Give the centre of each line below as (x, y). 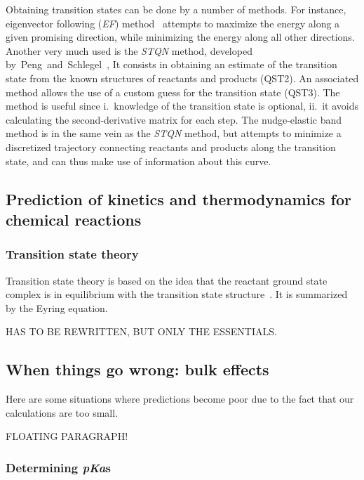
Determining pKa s (58, 467)
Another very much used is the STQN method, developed (129, 50)
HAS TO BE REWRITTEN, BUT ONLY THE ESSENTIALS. (141, 331)
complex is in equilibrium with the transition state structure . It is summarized (177, 294)
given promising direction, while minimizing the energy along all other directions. (180, 37)
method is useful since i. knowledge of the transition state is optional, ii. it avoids (182, 106)
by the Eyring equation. (57, 307)
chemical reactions (74, 219)
